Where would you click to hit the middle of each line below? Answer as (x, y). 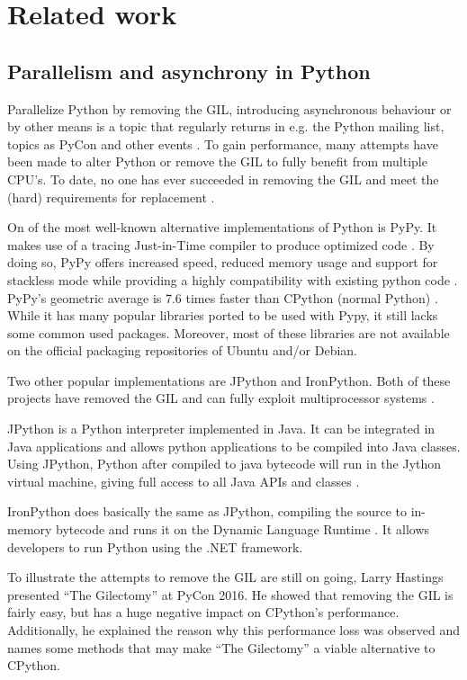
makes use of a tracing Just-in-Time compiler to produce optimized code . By (221, 244)
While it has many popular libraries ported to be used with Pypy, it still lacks (223, 315)
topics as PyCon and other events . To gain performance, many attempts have (223, 143)
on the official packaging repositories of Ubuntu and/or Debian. (183, 350)
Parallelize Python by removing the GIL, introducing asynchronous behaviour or (229, 108)
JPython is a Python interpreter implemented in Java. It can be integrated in (221, 429)
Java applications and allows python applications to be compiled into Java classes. (234, 446)
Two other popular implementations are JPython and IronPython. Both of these (229, 380)
